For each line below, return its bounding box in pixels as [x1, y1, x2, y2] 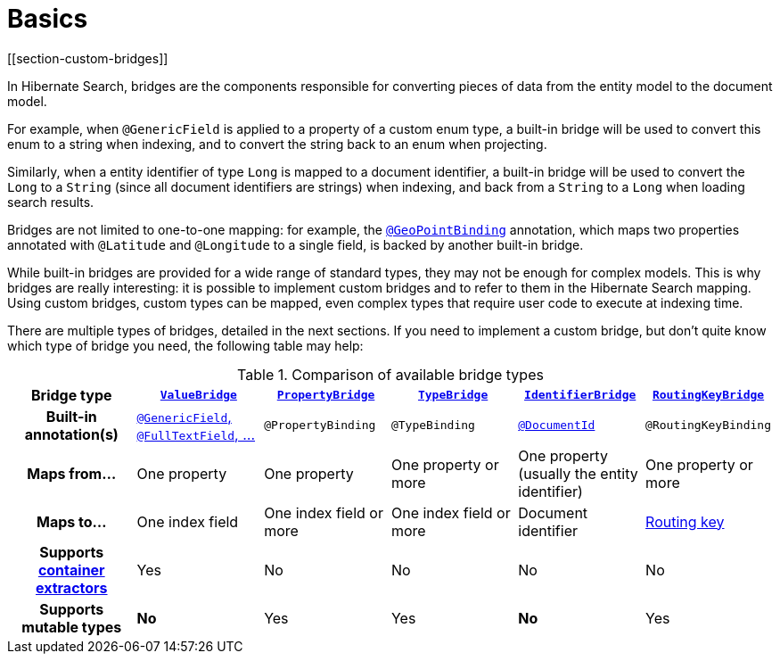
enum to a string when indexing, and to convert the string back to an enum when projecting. [7, 136, 547, 152]
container [37, 560, 105, 579]
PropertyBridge [276, 388, 375, 402]
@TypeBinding [390, 418, 475, 433]
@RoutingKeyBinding [645, 418, 771, 433]
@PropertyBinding [264, 418, 376, 433]
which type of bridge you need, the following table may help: [7, 337, 364, 353]
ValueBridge [160, 388, 237, 402]
